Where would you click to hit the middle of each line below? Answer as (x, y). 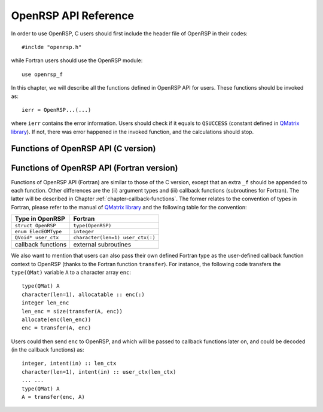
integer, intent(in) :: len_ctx (69, 364)
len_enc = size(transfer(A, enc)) (72, 311)
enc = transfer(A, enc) (57, 328)
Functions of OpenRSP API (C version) (83, 149)
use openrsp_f (42, 74)
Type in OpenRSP (40, 219)
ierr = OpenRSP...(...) (57, 110)
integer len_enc (45, 303)
